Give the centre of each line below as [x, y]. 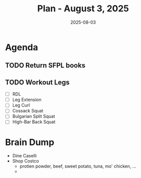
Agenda [22, 47]
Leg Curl [21, 105]
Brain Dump [30, 142]
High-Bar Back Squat [34, 122]
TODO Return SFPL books [45, 65]
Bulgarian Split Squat [34, 116]
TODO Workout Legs [38, 82]
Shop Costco [25, 161]
